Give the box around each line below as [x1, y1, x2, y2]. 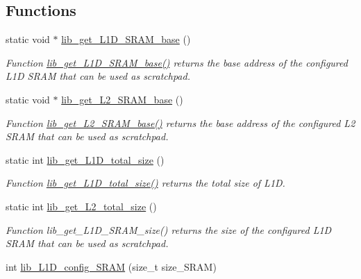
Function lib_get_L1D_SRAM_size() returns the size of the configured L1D [6, 222, 332, 237]
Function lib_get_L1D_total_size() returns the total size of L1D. [6, 176, 285, 190]
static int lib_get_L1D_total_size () [6, 152, 165, 167]
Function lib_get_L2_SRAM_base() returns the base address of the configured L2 [6, 115, 355, 130]
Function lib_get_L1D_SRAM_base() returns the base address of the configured [6, 55, 348, 69]
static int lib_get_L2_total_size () [6, 198, 157, 213]
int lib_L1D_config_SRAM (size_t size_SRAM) [6, 259, 217, 273]
